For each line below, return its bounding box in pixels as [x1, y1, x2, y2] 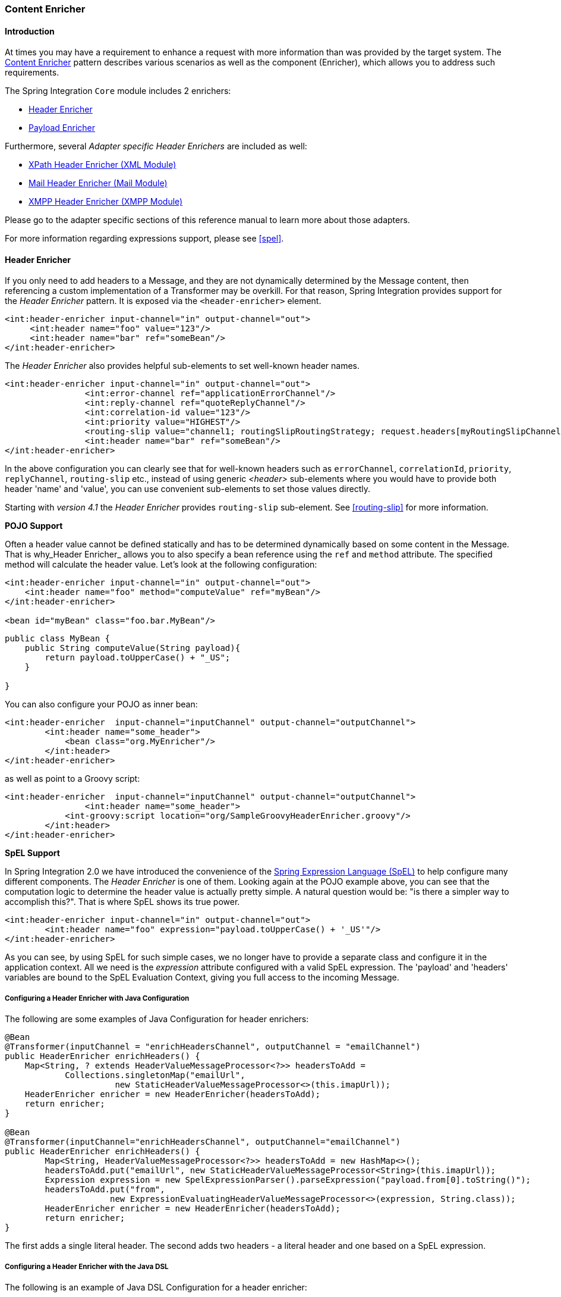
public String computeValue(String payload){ [24, 643, 241, 653]
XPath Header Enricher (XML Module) [29, 159, 177, 170]
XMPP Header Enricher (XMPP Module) [29, 196, 183, 207]
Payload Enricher [29, 123, 96, 133]
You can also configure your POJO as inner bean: [5, 699, 198, 710]
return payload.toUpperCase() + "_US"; [45, 653, 231, 663]
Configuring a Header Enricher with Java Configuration [5, 994, 190, 1002]
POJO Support [5, 521, 63, 531]
